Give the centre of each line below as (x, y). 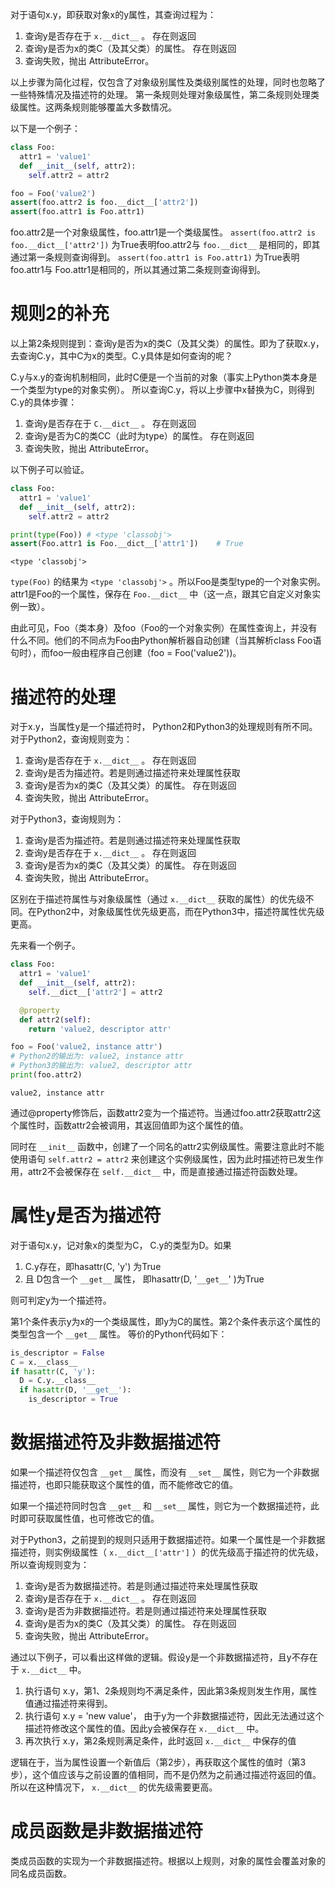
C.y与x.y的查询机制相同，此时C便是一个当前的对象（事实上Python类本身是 (164, 377)
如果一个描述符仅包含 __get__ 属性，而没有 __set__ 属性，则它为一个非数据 (165, 1472)
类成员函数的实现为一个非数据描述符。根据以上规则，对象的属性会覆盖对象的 (168, 1860)
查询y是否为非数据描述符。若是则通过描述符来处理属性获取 (145, 1611)
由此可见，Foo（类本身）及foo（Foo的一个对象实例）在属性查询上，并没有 (164, 628)
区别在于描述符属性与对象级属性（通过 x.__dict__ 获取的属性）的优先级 (158, 899)
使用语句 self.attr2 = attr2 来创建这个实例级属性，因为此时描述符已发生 (162, 1159)
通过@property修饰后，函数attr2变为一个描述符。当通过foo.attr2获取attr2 (161, 1112)
